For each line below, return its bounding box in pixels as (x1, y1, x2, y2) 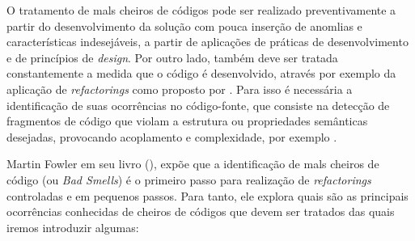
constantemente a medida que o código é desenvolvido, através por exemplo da (6, 65, 396, 82)
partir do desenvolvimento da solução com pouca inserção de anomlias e (6, 17, 362, 34)
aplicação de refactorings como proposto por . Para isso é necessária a (6, 80, 353, 97)
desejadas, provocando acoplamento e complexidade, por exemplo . (6, 128, 337, 145)
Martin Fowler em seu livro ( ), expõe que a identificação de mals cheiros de (6, 155, 379, 172)
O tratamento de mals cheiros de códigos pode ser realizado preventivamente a (6, 2, 396, 18)
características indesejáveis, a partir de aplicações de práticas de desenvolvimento (6, 33, 409, 50)
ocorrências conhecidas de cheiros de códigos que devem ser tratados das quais (6, 203, 395, 220)
